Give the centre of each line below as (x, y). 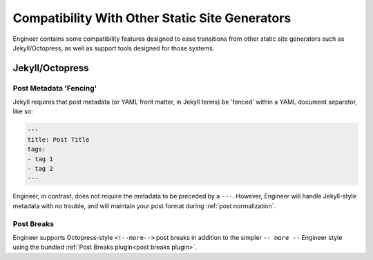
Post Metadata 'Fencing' (55, 88)
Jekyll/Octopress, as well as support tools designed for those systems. (114, 48)
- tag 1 (40, 159)
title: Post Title (58, 139)
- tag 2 (40, 169)
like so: (23, 111)
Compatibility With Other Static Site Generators (152, 18)
